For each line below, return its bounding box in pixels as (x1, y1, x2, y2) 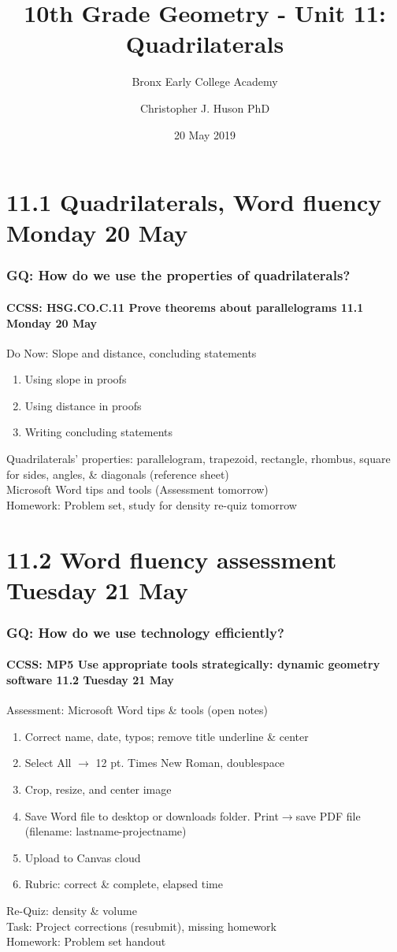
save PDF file (295, 807, 361, 824)
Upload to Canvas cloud (24, 849, 141, 865)
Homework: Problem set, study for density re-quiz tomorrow (6, 496, 297, 513)
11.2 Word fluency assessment (6, 543, 337, 575)
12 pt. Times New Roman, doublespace (95, 754, 285, 771)
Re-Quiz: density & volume (6, 902, 137, 918)
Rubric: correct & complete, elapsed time (24, 876, 223, 892)
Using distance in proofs (24, 397, 142, 413)
